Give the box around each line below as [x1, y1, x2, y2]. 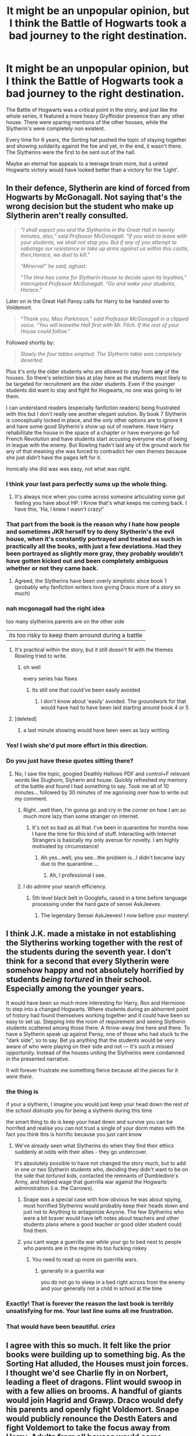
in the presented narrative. [6, 1055, 70, 1062]
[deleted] [14, 715, 37, 722]
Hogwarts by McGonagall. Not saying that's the [6, 192, 183, 203]
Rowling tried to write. [14, 652, 68, 659]
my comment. [14, 795, 48, 802]
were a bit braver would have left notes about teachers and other [23, 1214, 180, 1222]
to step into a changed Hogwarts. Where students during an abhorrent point [6, 1006, 188, 1013]
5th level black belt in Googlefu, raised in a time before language [32, 894, 187, 901]
